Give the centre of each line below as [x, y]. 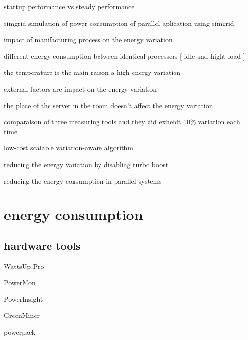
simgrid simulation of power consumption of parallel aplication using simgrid [119, 23]
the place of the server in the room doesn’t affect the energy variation [109, 105]
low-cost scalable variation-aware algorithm [69, 148]
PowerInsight [24, 299]
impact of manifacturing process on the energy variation [88, 39]
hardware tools [42, 245]
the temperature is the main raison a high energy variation [92, 72]
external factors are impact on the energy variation [81, 88]
